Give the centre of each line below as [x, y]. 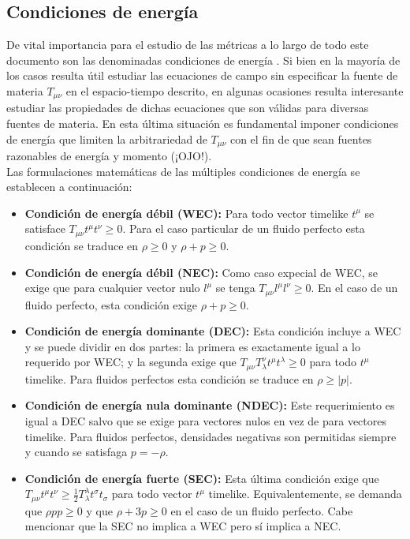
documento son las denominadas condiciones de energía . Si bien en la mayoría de [203, 60]
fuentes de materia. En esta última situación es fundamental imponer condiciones [203, 124]
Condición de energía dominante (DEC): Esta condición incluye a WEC [213, 331]
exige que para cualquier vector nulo [112, 288]
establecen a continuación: [69, 187]
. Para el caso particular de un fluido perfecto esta [244, 228]
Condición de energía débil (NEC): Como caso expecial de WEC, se [201, 272]
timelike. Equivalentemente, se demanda [305, 494]
